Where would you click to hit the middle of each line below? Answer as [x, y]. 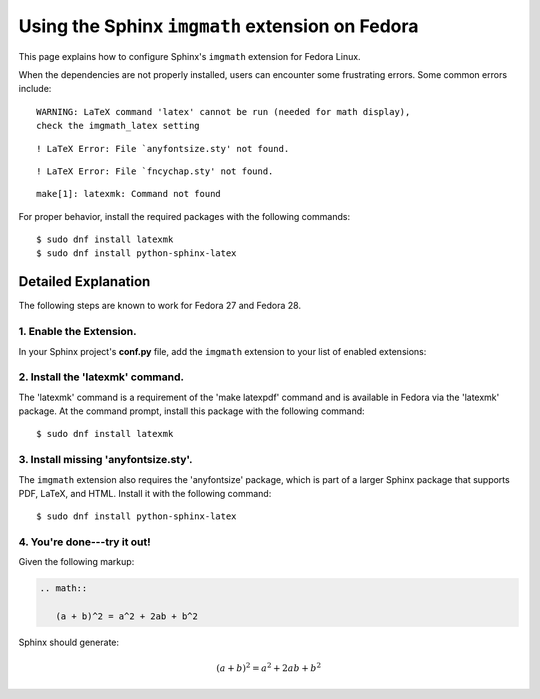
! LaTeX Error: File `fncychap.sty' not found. [155, 171]
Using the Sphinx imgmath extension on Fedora [218, 26]
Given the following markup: [76, 562]
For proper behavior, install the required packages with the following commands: [184, 216]
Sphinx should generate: [69, 642]
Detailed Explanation [84, 281]
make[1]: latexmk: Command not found [129, 194]
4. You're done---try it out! [85, 542]
